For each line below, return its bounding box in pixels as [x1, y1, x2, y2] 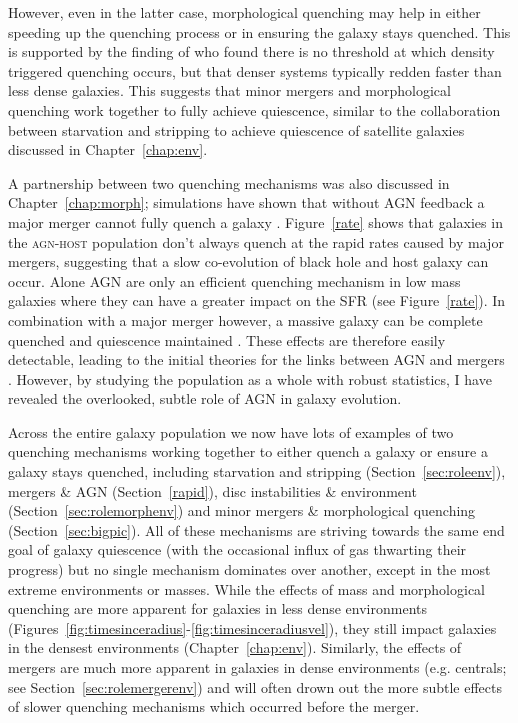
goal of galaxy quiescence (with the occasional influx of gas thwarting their [8, 539, 467, 560]
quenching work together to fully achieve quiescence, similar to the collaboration [8, 99, 501, 120]
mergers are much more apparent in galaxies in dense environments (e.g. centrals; [8, 657, 507, 677]
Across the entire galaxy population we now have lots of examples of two [8, 421, 454, 442]
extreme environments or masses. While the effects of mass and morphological [8, 578, 486, 599]
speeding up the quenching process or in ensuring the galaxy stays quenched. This [8, 21, 511, 42]
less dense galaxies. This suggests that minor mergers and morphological [8, 80, 451, 101]
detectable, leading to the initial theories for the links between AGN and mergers [8, 349, 505, 370]
